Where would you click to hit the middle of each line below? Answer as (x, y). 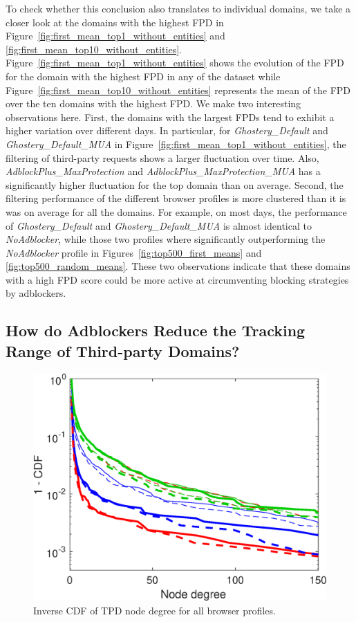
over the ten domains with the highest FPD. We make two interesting (153, 103)
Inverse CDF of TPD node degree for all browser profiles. (154, 611)
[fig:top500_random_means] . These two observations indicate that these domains (178, 266)
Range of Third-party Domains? (123, 350)
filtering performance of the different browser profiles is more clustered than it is (176, 198)
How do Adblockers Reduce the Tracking (156, 330)
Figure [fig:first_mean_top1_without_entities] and (115, 36)
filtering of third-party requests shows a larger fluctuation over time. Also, (162, 157)
